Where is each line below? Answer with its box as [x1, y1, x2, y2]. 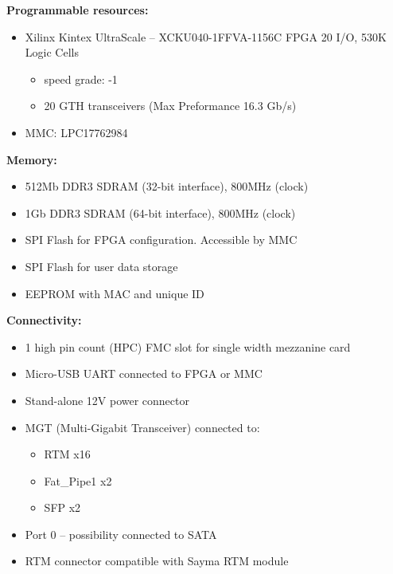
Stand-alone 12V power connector [25, 391, 189, 408]
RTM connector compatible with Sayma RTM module [25, 552, 289, 569]
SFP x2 [44, 499, 81, 516]
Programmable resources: [6, 2, 149, 18]
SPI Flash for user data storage [25, 258, 178, 274]
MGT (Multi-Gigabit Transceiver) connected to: [25, 419, 260, 435]
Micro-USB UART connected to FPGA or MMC [25, 365, 263, 382]
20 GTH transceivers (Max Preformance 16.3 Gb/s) [44, 97, 297, 114]
